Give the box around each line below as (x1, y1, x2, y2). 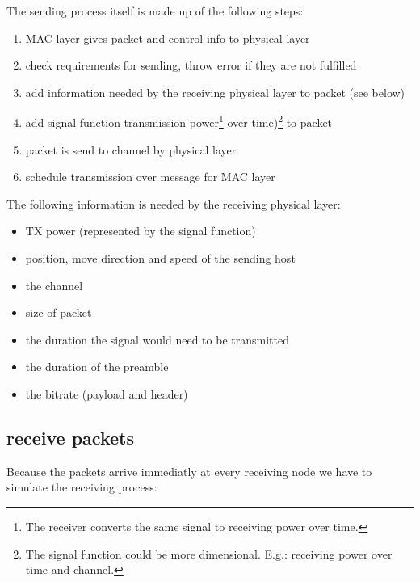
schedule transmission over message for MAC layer (25, 168, 275, 185)
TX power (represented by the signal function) (25, 222, 256, 239)
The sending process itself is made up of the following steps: (6, 2, 304, 19)
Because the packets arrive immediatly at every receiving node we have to (6, 462, 372, 479)
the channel (25, 276, 83, 293)
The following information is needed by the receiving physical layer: (6, 195, 341, 212)
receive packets (6, 424, 134, 449)
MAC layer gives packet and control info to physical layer (25, 29, 310, 46)
